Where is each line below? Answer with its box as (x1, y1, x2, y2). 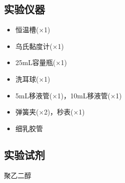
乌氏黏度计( (15, 41, 53, 51)
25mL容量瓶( (15, 57, 56, 68)
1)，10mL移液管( (57, 90, 110, 100)
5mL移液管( (15, 90, 52, 100)
